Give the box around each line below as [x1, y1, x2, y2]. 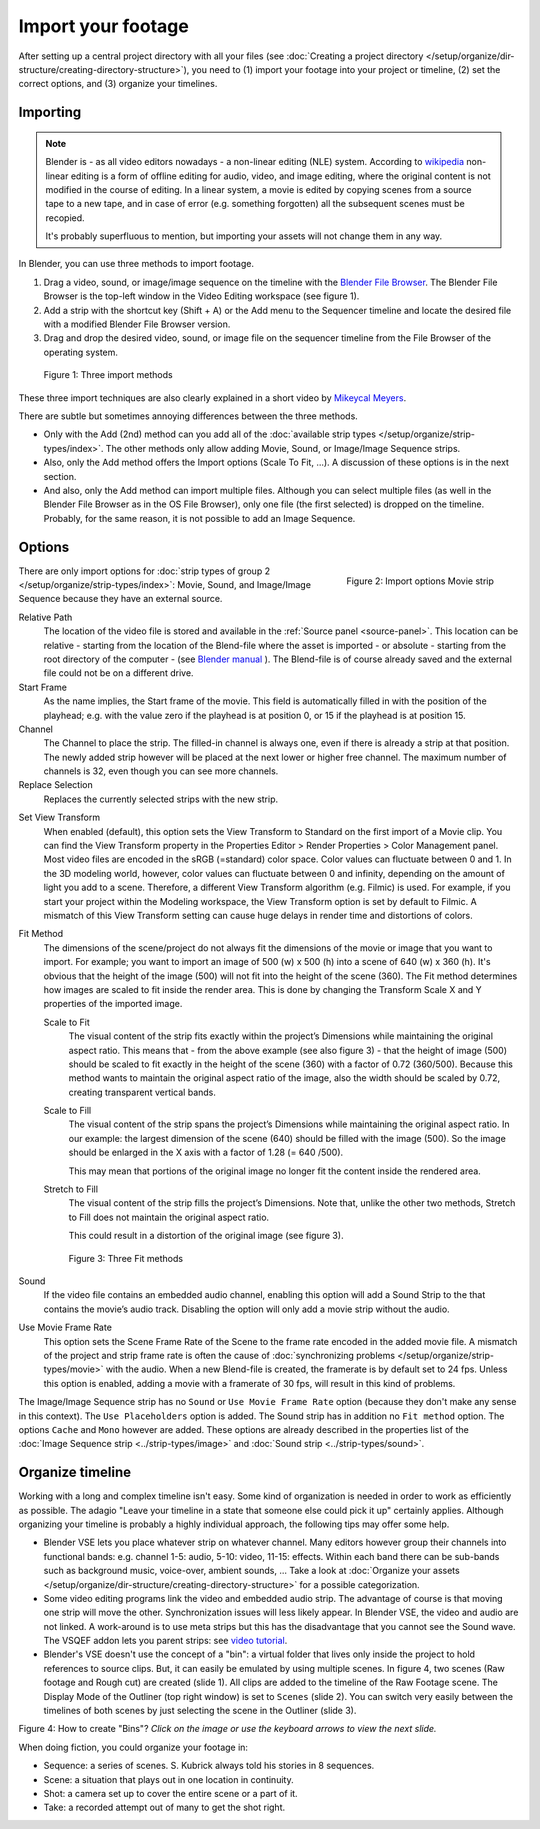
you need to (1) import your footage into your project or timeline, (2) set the [191, 63, 501, 75]
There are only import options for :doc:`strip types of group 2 [18, 565, 270, 577]
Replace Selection [18, 779, 94, 791]
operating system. [43, 346, 119, 358]
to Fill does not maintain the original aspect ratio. [68, 1211, 270, 1223]
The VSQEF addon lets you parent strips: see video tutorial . [43, 1635, 288, 1647]
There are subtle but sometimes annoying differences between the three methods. [18, 410, 359, 422]
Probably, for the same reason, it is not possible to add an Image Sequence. [43, 512, 356, 524]
